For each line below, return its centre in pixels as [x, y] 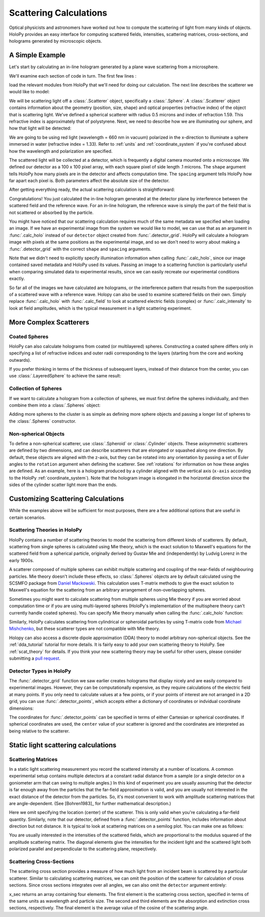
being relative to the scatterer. [39, 731]
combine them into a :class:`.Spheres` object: [55, 405]
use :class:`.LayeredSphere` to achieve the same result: [65, 376]
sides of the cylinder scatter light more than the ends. [63, 485]
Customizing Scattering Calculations [67, 499]
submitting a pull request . [35, 658]
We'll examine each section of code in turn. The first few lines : [73, 76]
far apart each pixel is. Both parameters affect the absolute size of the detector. [89, 181]
